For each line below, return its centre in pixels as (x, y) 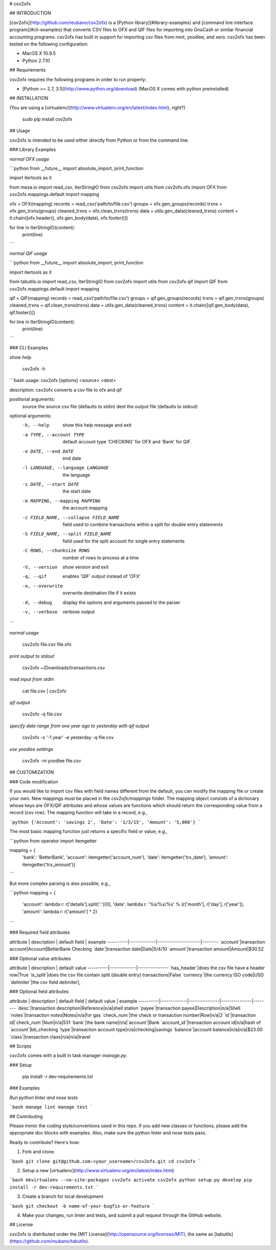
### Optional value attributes (40, 958)
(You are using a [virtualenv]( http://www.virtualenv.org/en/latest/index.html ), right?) (98, 107)
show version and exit (86, 567)
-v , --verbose (40, 612)
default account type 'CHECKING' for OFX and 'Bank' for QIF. (127, 442)
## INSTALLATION (29, 98)
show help (20, 357)
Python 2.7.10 (36, 60)
